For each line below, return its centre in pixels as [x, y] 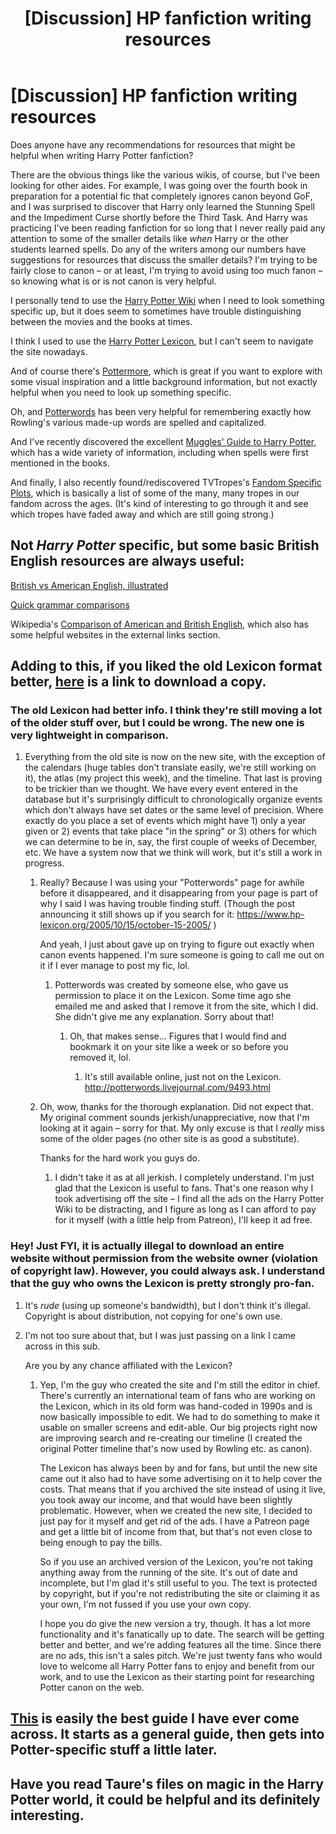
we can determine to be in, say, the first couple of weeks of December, [171, 842]
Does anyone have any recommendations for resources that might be [153, 144]
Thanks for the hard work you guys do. [120, 1158]
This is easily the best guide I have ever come [155, 1718]
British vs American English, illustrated [89, 585]
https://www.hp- [270, 914]
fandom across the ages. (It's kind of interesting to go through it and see [159, 503]
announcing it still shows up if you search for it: [137, 914]
